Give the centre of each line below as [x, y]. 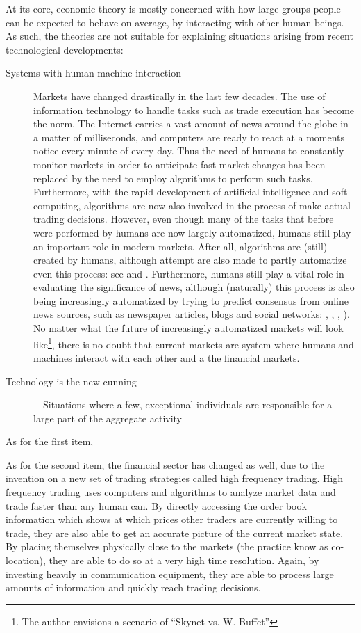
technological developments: [65, 49]
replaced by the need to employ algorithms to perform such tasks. [173, 178]
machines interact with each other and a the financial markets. [167, 357]
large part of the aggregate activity [108, 418]
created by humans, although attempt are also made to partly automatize [190, 260]
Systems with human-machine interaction [93, 73]
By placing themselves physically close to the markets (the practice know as [167, 546]
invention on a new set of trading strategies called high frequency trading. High [175, 478]
